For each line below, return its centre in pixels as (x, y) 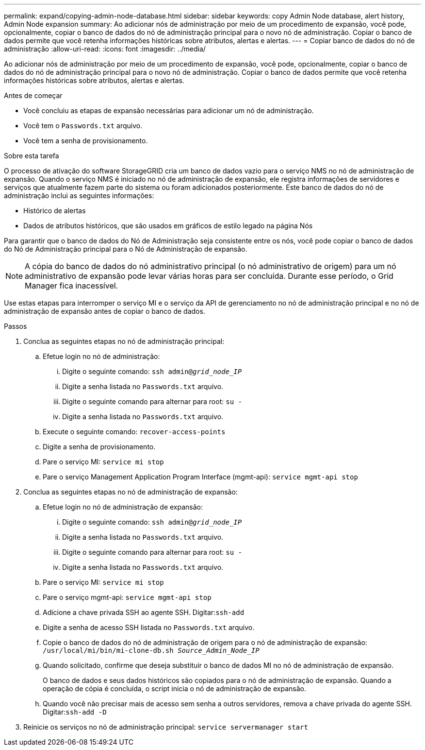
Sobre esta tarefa (32, 156)
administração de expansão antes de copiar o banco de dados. (105, 311)
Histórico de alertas (55, 211)
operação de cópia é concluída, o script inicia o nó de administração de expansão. (174, 689)
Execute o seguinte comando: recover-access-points (134, 432)
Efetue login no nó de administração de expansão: (123, 507)
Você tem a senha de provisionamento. (86, 141)
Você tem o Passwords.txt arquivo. (83, 126)
